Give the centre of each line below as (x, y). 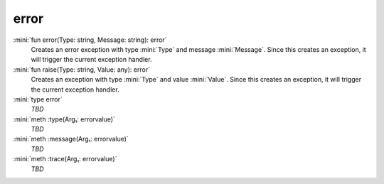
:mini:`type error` (38, 99)
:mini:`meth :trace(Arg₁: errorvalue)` (65, 159)
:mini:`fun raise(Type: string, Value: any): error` (82, 69)
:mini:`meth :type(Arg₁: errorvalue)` (64, 119)
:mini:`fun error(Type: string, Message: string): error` (90, 40)
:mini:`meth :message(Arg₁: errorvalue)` (71, 139)
